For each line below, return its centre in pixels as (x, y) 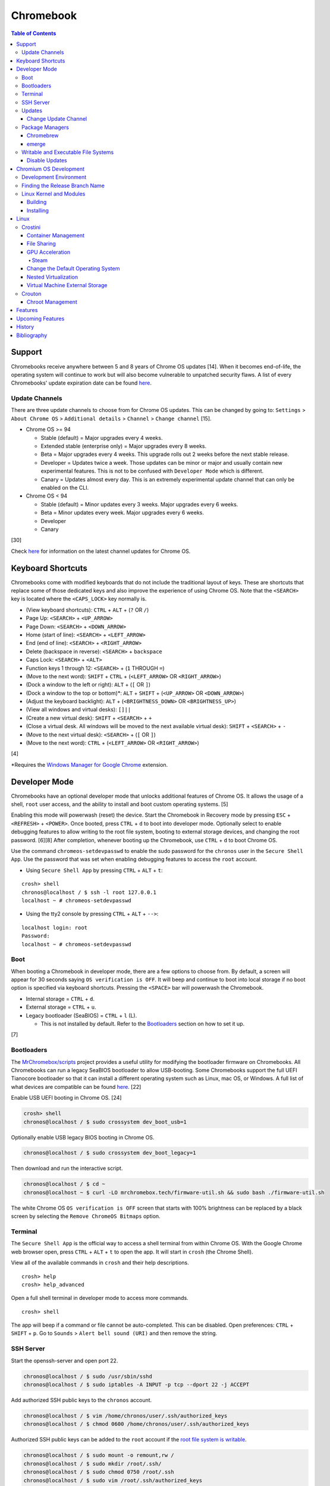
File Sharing (41, 244)
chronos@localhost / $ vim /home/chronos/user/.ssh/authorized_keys (125, 1416)
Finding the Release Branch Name (63, 185)
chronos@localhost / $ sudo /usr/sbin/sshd (88, 1376)
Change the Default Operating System (73, 269)
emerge (36, 144)
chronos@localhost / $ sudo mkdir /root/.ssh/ (92, 1463)
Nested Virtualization (53, 277)
